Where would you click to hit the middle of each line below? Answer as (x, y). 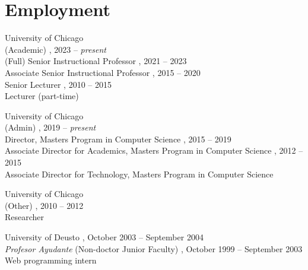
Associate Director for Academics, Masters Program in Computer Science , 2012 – (154, 150)
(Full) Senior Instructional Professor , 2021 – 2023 (96, 61)
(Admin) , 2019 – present (50, 127)
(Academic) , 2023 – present (56, 49)
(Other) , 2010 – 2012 (44, 205)
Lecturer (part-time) (42, 96)
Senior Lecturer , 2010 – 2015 (58, 84)
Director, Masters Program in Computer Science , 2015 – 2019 (118, 139)
